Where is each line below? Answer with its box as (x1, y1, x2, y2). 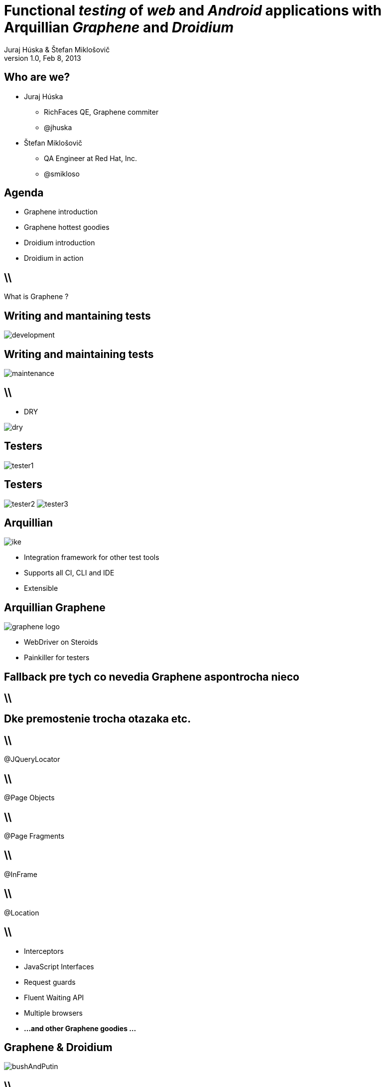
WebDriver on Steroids (24, 638, 98, 647)
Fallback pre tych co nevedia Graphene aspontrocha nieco (4, 670, 299, 683)
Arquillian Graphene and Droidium (4, 19, 234, 36)
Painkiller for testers (24, 653, 90, 662)
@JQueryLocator (4, 755, 60, 764)
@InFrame (4, 870, 37, 879)
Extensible (24, 584, 58, 593)
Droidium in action (24, 254, 84, 263)
